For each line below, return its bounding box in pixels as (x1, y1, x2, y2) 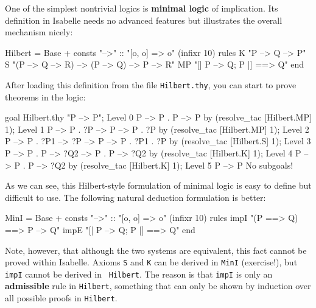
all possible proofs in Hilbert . (5, 292, 118, 304)
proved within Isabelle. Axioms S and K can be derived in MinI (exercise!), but (5, 256, 298, 268)
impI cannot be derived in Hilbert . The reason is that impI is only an (5, 267, 273, 280)
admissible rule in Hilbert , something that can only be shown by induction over (5, 279, 311, 292)
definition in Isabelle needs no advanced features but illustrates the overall (5, 13, 283, 26)
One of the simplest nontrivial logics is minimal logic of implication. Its (5, 2, 278, 14)
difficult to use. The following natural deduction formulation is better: (5, 191, 266, 203)
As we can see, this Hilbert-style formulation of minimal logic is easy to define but (5, 179, 312, 192)
